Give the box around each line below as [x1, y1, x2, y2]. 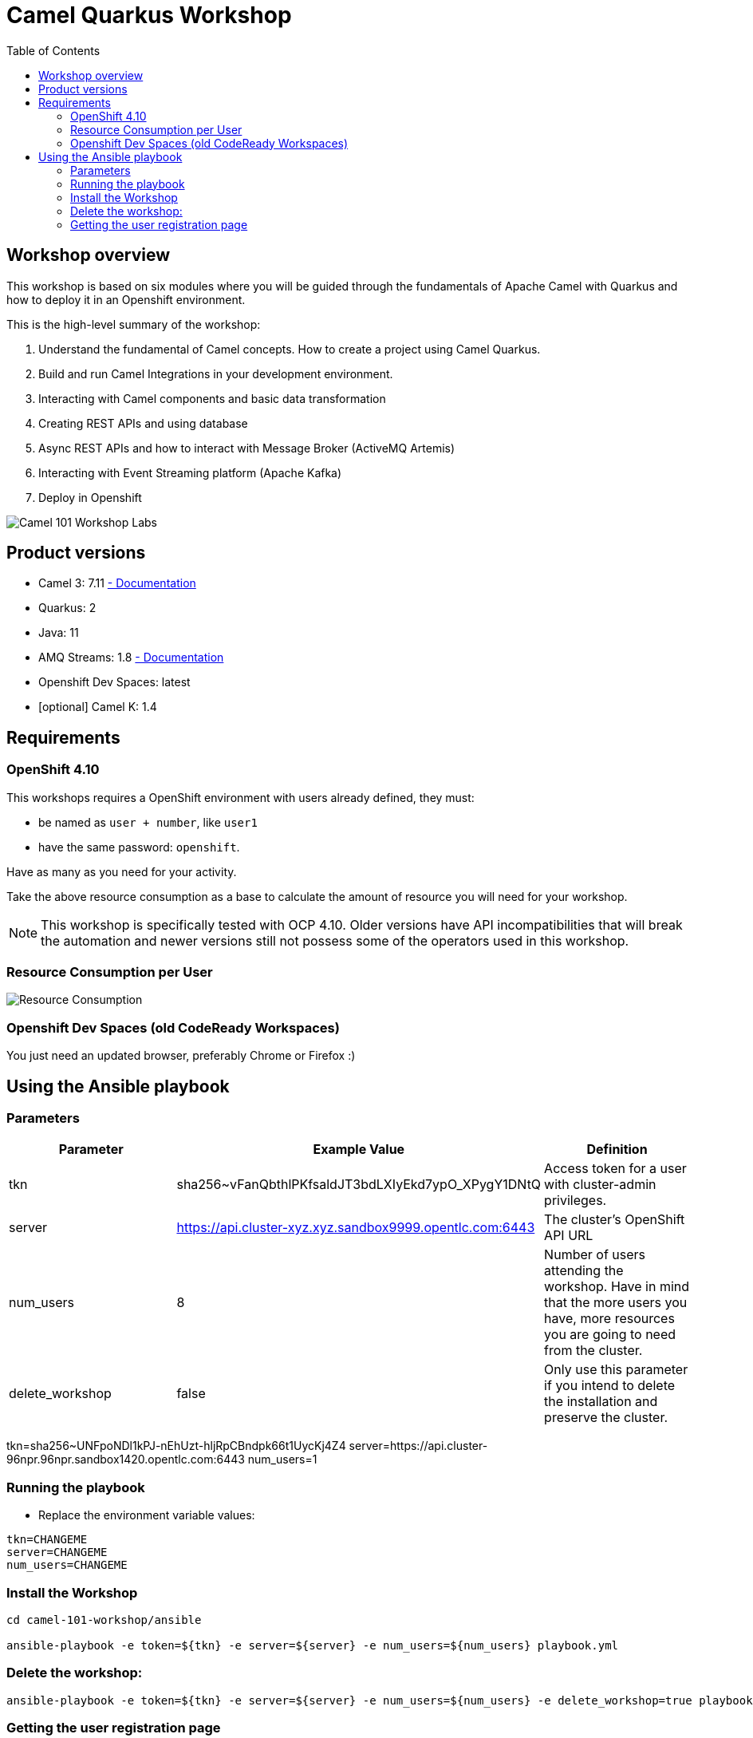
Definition [586, 1141, 648, 1158]
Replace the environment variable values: [38, 1508, 255, 1523]
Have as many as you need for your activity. [6, 864, 237, 879]
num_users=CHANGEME [6, 1558, 128, 1572]
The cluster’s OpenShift [544, 1211, 685, 1228]
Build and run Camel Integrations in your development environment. [38, 366, 393, 381]
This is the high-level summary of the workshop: [6, 317, 261, 331]
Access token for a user [544, 1160, 687, 1177]
